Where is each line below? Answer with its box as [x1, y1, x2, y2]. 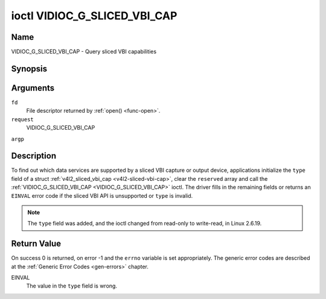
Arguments [11, 83, 55, 93]
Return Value [11, 239, 62, 249]
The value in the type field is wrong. [26, 282, 118, 289]
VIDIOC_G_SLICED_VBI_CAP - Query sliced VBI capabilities [11, 48, 157, 55]
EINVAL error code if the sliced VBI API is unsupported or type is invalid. [11, 192, 193, 199]
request [11, 116, 34, 123]
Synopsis [11, 63, 48, 74]
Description [11, 151, 57, 161]
